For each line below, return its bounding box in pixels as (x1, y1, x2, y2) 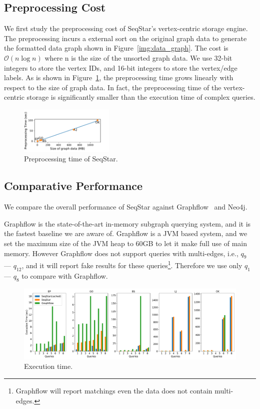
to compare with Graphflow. (21, 270, 108, 281)
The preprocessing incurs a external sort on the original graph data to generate (4, 33, 247, 43)
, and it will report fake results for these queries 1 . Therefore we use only (21, 259, 242, 270)
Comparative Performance (4, 178, 143, 193)
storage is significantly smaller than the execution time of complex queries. (26, 92, 255, 102)
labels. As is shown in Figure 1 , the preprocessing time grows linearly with (4, 72, 233, 83)
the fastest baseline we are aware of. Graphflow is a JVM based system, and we (4, 228, 247, 239)
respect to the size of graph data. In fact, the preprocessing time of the (4, 82, 221, 92)
